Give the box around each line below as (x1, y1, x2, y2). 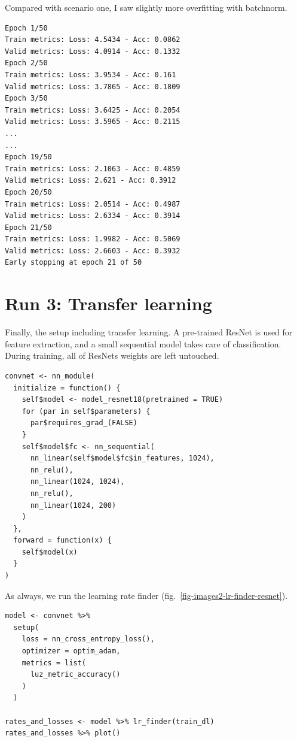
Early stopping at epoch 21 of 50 (5, 258, 142, 267)
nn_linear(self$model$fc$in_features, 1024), (30, 454, 215, 463)
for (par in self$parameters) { (22, 407, 151, 416)
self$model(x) (22, 547, 78, 556)
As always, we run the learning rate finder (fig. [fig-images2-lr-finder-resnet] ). (5, 589, 288, 601)
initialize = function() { (13, 383, 121, 392)
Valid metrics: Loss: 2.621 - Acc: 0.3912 (5, 176, 176, 185)
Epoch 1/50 (5, 23, 48, 32)
